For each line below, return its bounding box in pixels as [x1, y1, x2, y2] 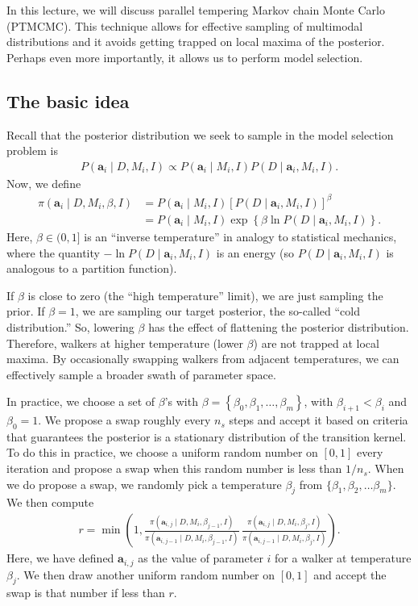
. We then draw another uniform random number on [16, 566, 275, 583]
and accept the [313, 566, 387, 583]
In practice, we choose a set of [6, 393, 155, 410]
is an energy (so [216, 244, 294, 261]
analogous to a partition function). [6, 260, 177, 277]
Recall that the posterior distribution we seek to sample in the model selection [6, 126, 394, 143]
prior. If [6, 303, 45, 320]
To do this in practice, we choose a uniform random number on [6, 444, 318, 461]
